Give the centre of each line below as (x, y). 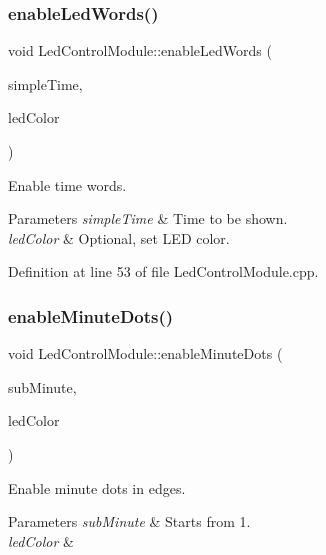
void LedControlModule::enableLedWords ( (140, 50)
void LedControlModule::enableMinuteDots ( (145, 353)
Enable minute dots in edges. (97, 487)
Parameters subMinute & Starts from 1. (129, 521)
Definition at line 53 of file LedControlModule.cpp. (163, 271)
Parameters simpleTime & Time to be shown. (148, 218)
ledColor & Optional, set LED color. (119, 237)
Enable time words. (67, 184)
